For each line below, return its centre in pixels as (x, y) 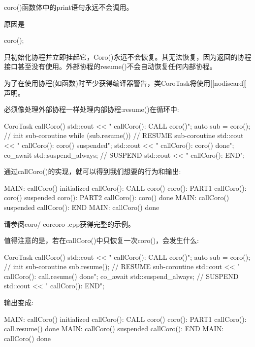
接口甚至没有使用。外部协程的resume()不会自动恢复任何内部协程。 (110, 66)
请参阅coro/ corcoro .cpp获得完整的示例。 (70, 224)
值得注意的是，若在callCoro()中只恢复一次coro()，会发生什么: (101, 240)
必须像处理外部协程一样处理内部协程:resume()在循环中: (92, 109)
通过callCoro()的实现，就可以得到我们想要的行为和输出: (93, 171)
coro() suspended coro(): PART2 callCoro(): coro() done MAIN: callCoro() (117, 197)
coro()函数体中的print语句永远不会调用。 (69, 7)
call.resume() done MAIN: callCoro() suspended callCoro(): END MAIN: (114, 329)
